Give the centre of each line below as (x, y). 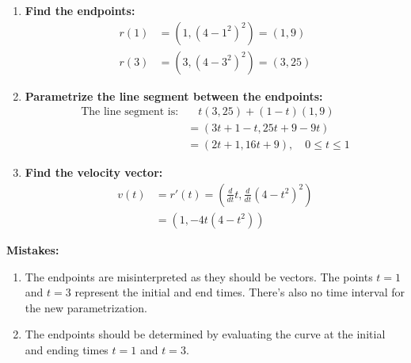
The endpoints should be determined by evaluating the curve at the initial (205, 334)
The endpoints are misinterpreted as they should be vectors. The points (199, 276)
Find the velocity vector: (94, 172)
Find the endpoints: (80, 10)
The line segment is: (130, 112)
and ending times (67, 349)
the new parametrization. (86, 307)
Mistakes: (33, 250)
